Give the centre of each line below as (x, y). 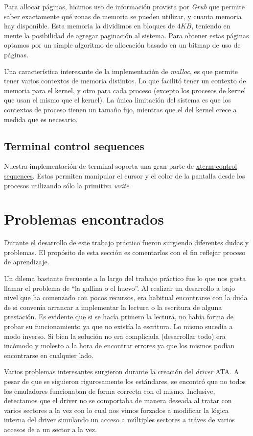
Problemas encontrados (84, 219)
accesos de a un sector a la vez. (50, 429)
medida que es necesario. (41, 119)
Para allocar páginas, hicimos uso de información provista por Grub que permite (124, 6)
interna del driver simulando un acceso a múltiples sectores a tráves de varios (119, 420)
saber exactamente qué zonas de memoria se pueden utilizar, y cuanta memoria (123, 16)
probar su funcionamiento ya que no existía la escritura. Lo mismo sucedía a (118, 326)
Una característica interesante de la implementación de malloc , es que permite (121, 71)
